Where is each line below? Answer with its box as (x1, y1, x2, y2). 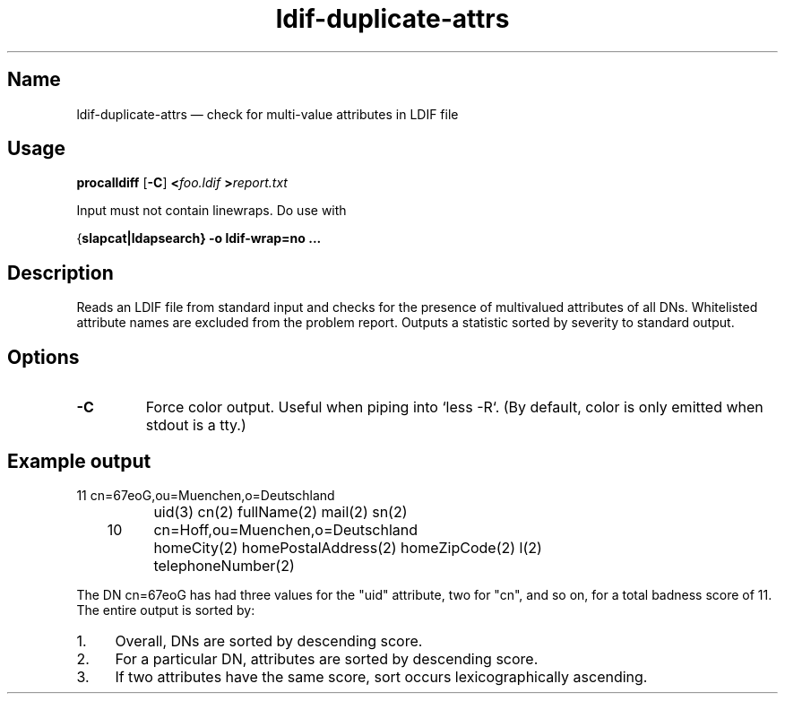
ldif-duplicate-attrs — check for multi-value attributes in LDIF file (76, 106, 459, 122)
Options (7, 345, 80, 368)
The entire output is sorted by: (76, 601, 255, 618)
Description (7, 261, 114, 284)
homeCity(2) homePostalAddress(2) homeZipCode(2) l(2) (153, 538, 542, 557)
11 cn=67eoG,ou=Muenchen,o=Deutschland (76, 487, 335, 503)
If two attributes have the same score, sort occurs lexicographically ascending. (115, 667, 648, 686)
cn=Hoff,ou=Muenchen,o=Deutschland (153, 520, 418, 539)
